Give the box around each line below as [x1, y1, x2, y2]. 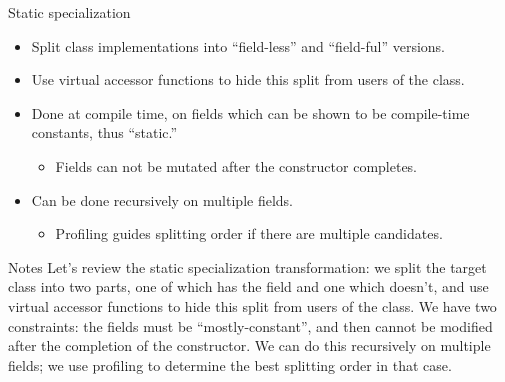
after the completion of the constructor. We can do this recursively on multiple [8, 335, 491, 356]
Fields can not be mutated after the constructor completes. [55, 155, 418, 176]
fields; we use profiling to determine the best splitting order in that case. [8, 354, 452, 375]
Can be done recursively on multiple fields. [31, 189, 293, 210]
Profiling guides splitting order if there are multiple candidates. [55, 223, 443, 244]
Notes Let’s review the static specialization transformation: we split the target [8, 256, 487, 277]
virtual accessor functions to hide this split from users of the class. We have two [8, 295, 497, 316]
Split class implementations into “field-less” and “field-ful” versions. [31, 35, 445, 56]
